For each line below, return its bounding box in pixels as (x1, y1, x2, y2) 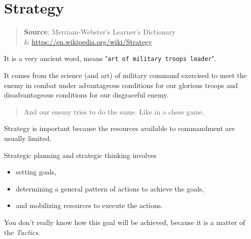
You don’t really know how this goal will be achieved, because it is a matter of (4, 216, 245, 227)
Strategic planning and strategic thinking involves (4, 149, 157, 160)
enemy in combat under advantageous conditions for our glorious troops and (4, 79, 238, 90)
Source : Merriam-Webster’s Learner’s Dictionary (24, 26, 176, 37)
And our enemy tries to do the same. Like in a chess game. (24, 106, 204, 116)
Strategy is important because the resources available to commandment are (4, 123, 235, 133)
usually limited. (4, 132, 52, 143)
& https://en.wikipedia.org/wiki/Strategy (24, 36, 152, 46)
